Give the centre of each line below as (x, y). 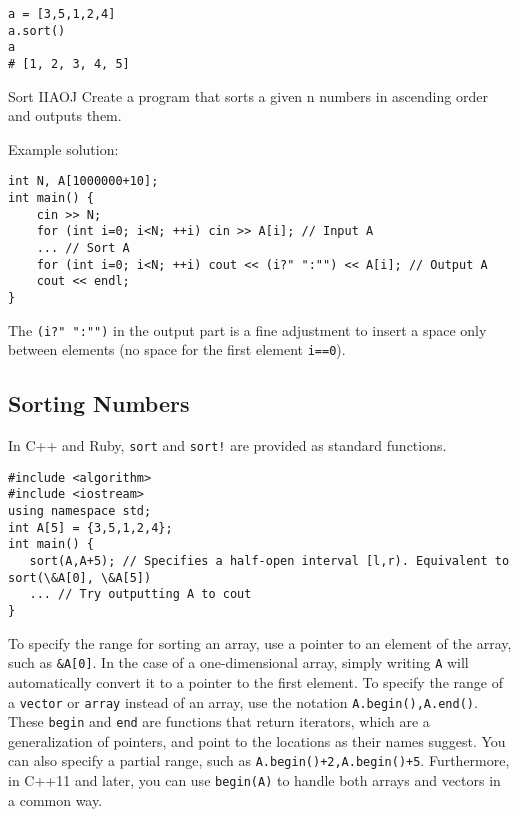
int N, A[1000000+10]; (83, 181)
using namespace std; (80, 511)
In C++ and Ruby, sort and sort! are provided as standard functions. (227, 445)
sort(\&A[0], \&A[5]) (80, 577)
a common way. (55, 799)
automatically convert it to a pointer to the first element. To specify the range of (255, 681)
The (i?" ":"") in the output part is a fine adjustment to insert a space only (247, 329)
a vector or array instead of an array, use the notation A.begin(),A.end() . (243, 701)
